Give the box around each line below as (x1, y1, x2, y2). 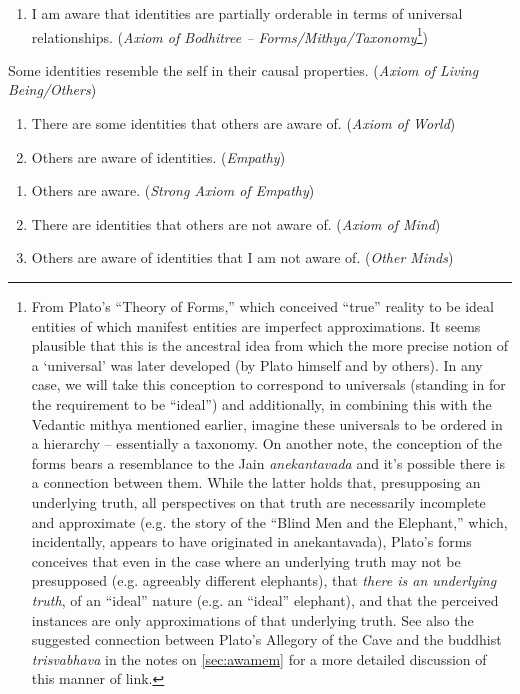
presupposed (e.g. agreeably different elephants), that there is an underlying (31, 570, 497, 591)
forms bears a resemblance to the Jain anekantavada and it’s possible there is (31, 452, 505, 473)
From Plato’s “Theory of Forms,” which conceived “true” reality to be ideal (31, 296, 494, 316)
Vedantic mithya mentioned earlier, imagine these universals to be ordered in (31, 413, 503, 434)
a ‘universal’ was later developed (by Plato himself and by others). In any (31, 354, 483, 375)
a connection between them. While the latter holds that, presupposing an (31, 472, 481, 493)
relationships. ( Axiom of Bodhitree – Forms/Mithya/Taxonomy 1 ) (31, 23, 428, 47)
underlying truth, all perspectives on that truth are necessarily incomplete (31, 491, 486, 512)
